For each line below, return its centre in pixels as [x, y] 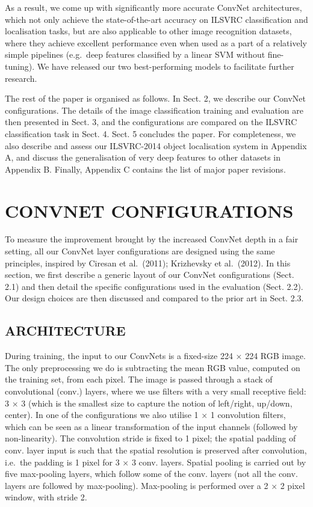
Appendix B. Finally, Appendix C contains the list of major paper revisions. [145, 169]
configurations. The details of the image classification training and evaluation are [154, 110]
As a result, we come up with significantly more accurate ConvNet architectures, [153, 7]
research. [21, 78]
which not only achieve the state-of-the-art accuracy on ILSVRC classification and [156, 19]
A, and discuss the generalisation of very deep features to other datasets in [143, 157]
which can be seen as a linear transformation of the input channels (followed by [151, 426]
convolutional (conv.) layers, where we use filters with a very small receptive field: [156, 391]
